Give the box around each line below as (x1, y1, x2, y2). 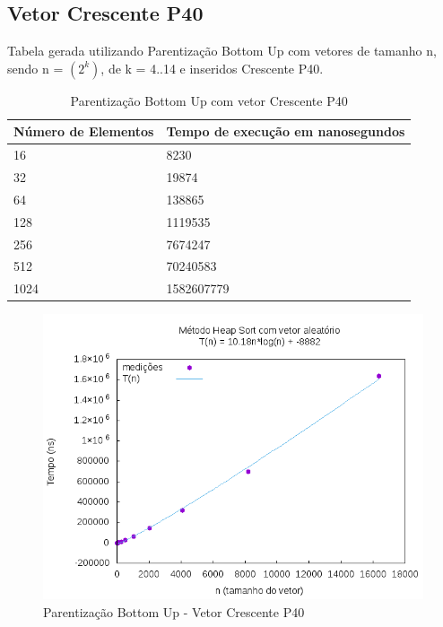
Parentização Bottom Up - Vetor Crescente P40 (43, 602, 305, 621)
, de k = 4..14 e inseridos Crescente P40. (100, 58, 324, 77)
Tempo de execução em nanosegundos (166, 122, 405, 141)
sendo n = (7, 58, 64, 77)
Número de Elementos (13, 122, 154, 141)
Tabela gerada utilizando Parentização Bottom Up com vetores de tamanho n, (7, 41, 437, 60)
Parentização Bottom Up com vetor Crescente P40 (70, 91, 348, 109)
